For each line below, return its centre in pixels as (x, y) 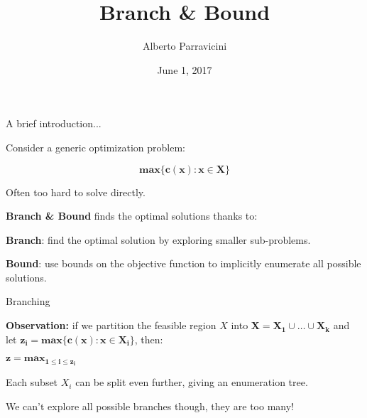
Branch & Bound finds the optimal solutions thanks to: (132, 216)
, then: (149, 339)
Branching (28, 301)
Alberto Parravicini (185, 46)
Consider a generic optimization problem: (95, 147)
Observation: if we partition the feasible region (111, 325)
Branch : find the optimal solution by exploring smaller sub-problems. (158, 239)
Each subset (32, 382)
